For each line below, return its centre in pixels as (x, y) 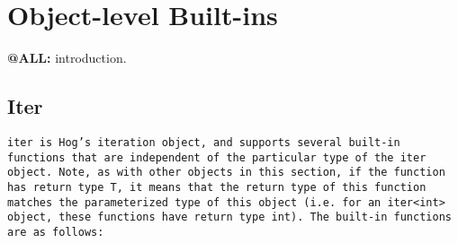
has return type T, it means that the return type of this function (217, 187)
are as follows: (56, 232)
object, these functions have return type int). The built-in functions (229, 217)
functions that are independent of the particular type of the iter (217, 157)
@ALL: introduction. (67, 58)
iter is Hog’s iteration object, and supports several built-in (204, 142)
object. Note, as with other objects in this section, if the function (226, 173)
